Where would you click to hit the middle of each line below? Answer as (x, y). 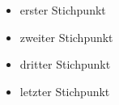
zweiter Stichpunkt (66, 37)
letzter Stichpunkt (65, 91)
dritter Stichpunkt (65, 64)
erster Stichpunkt (63, 10)
